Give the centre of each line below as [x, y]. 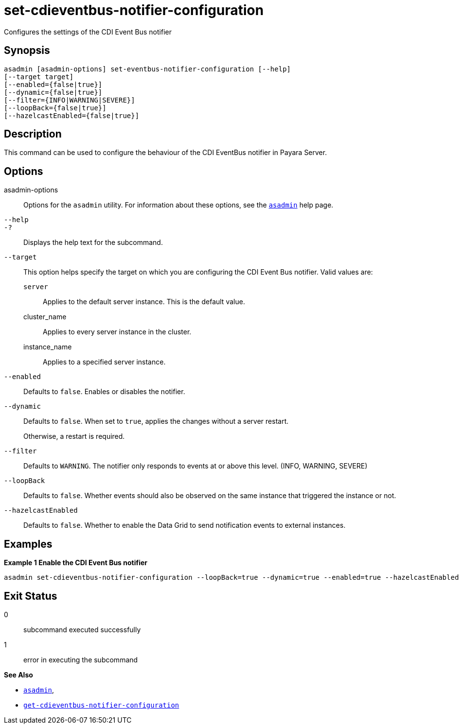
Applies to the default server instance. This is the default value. [144, 302]
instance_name [48, 347]
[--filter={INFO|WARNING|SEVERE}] [70, 100]
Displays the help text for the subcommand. [93, 243]
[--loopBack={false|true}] [55, 108]
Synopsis [27, 51]
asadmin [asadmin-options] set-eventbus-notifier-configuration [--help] [148, 69]
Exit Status [31, 596]
